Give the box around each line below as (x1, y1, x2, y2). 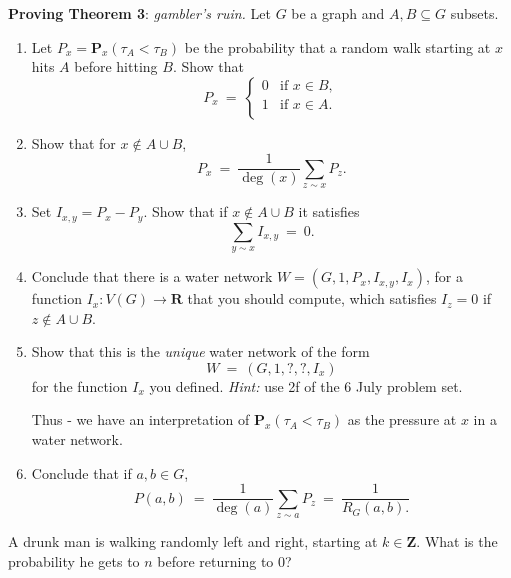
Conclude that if (31, 462, 132, 483)
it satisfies (298, 201, 360, 222)
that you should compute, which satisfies (187, 288, 437, 309)
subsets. (450, 3, 499, 23)
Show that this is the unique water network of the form (31, 341, 370, 362)
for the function (31, 375, 128, 396)
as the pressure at (347, 409, 457, 430)
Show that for (31, 132, 116, 153)
